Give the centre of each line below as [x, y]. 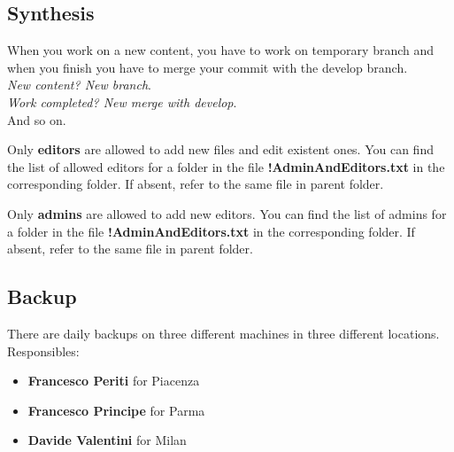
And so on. [37, 119]
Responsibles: [43, 351]
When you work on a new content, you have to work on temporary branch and [221, 50]
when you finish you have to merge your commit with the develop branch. [208, 67]
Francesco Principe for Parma [116, 410]
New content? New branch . [79, 85]
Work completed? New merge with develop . [122, 101]
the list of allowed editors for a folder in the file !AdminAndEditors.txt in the [226, 166]
